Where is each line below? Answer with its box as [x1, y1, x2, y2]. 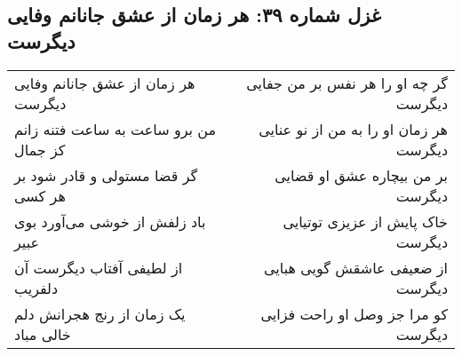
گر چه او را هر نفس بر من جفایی [246, 72, 448, 93]
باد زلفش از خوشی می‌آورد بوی [14, 210, 206, 232]
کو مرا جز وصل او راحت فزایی [260, 303, 448, 324]
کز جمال [14, 138, 66, 160]
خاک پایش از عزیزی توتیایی [283, 210, 448, 232]
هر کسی [14, 185, 66, 206]
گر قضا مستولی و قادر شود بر [14, 164, 198, 186]
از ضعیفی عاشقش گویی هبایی [264, 257, 448, 278]
